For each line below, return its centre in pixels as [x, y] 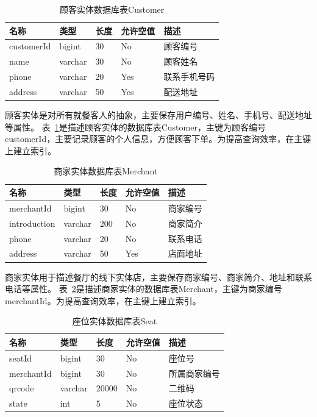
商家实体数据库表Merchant [106, 171]
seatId [21, 358]
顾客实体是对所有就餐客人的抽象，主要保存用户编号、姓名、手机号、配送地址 [158, 115]
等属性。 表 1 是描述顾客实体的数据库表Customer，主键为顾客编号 [135, 127]
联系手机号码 [189, 77]
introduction [32, 223]
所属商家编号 [194, 373]
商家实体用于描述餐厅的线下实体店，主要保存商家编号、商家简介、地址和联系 [158, 276]
